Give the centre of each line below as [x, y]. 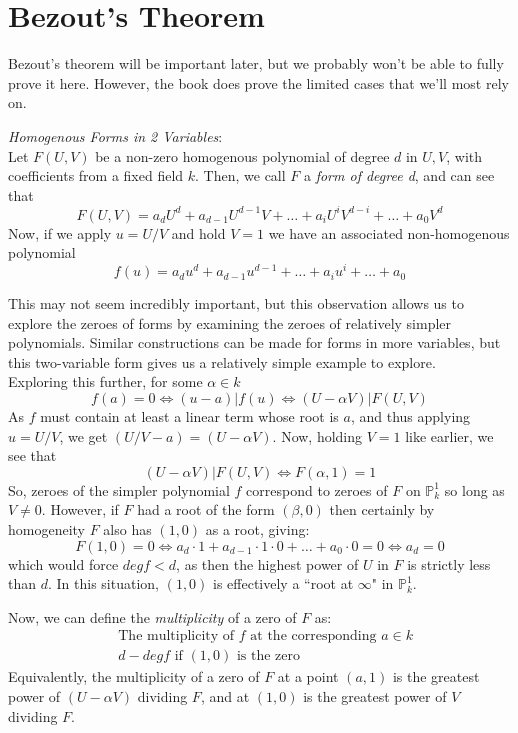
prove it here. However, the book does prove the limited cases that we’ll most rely [258, 82]
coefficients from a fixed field [96, 175]
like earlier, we [449, 435]
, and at [225, 696]
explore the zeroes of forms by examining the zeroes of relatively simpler [230, 322]
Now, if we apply [60, 232]
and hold [198, 232]
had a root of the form [206, 509]
